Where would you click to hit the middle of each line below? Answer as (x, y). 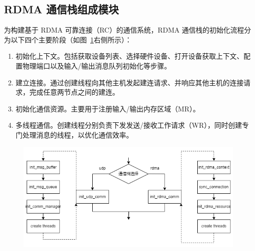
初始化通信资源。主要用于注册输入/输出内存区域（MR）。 (108, 108)
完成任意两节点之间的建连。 (74, 92)
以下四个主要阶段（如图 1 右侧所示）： (71, 39)
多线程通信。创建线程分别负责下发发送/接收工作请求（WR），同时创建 (129, 125)
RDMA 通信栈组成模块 (61, 9)
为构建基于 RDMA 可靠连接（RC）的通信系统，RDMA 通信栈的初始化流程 (124, 30)
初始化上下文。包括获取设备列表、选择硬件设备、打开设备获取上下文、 (129, 56)
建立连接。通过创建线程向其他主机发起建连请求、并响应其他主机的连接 (129, 82)
